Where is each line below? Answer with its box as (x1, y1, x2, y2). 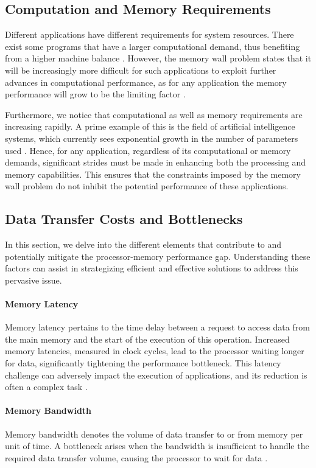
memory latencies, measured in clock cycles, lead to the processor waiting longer (5, 344, 304, 357)
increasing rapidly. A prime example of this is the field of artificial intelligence (5, 120, 295, 133)
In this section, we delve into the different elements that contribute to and (5, 238, 282, 251)
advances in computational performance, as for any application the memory (5, 75, 287, 88)
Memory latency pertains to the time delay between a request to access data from (5, 321, 310, 334)
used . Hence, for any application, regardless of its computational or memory (5, 144, 291, 156)
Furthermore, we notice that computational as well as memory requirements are (5, 108, 303, 120)
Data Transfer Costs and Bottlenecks (5, 209, 243, 228)
